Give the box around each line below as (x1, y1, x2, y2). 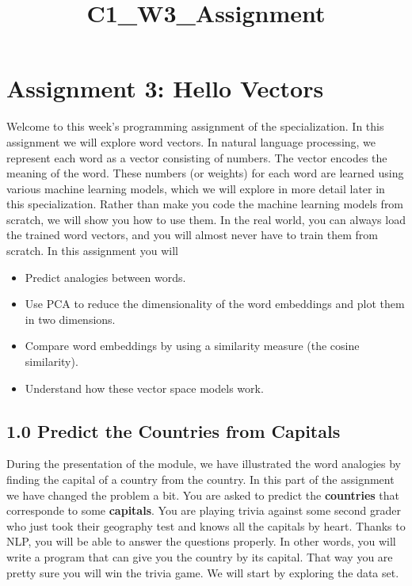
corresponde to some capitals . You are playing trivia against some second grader (6, 502, 402, 519)
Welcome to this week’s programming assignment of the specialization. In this (6, 118, 384, 135)
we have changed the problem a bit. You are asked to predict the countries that (6, 486, 399, 503)
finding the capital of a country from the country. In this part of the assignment (6, 471, 395, 488)
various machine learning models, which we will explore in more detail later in (6, 180, 385, 196)
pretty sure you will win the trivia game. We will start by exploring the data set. (6, 564, 399, 580)
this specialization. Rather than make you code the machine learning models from (6, 196, 404, 212)
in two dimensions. (25, 310, 116, 327)
